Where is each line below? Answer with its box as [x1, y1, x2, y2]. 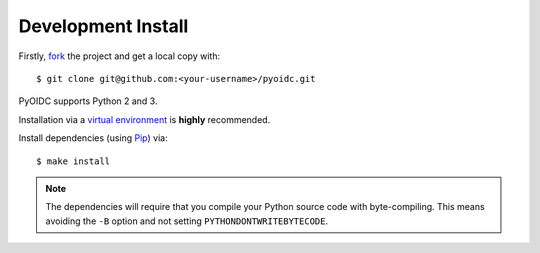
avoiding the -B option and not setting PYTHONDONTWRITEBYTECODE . [45, 215, 329, 227]
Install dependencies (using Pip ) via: [18, 132, 169, 144]
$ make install [36, 155, 111, 167]
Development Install [18, 15, 189, 37]
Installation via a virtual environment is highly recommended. [18, 113, 271, 125]
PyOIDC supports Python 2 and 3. [18, 95, 158, 107]
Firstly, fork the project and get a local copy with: [18, 50, 220, 62]
